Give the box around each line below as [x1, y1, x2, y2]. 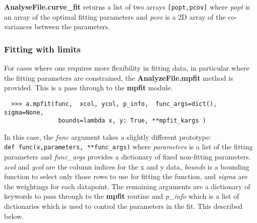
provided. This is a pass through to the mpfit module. [4, 82, 173, 93]
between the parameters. [34, 21, 110, 32]
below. [4, 210, 24, 221]
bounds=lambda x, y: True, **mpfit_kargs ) [58, 117, 206, 125]
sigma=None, [4, 108, 44, 116]
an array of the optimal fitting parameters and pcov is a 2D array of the [4, 11, 226, 22]
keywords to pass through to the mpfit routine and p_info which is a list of [4, 191, 239, 201]
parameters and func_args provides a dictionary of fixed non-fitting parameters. [4, 151, 251, 162]
